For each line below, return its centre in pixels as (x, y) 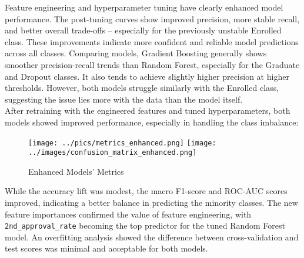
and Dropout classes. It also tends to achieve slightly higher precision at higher (147, 76)
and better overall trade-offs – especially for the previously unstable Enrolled (143, 30)
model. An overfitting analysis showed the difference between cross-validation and (152, 237)
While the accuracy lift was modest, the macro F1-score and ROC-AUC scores (146, 191)
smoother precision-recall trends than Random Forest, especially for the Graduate (152, 64)
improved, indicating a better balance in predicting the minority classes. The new (151, 203)
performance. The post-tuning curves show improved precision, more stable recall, (152, 18)
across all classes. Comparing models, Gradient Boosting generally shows (136, 53)
